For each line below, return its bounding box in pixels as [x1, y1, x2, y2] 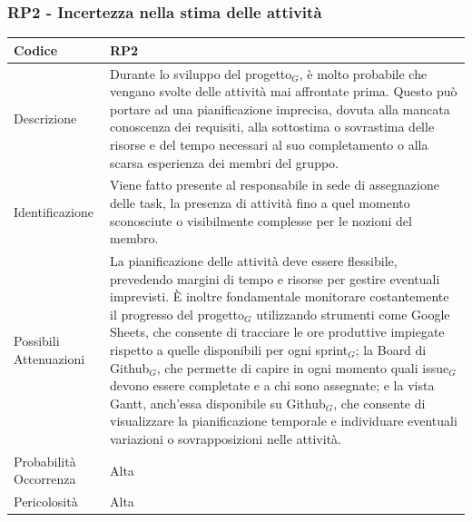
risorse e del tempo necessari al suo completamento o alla [110, 134, 428, 153]
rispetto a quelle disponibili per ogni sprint [110, 340, 349, 359]
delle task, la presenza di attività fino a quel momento [110, 192, 410, 212]
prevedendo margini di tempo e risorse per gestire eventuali [110, 269, 440, 288]
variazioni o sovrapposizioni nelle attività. [110, 428, 341, 448]
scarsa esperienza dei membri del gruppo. [110, 153, 339, 172]
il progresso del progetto [110, 304, 245, 323]
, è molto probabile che [299, 64, 428, 83]
